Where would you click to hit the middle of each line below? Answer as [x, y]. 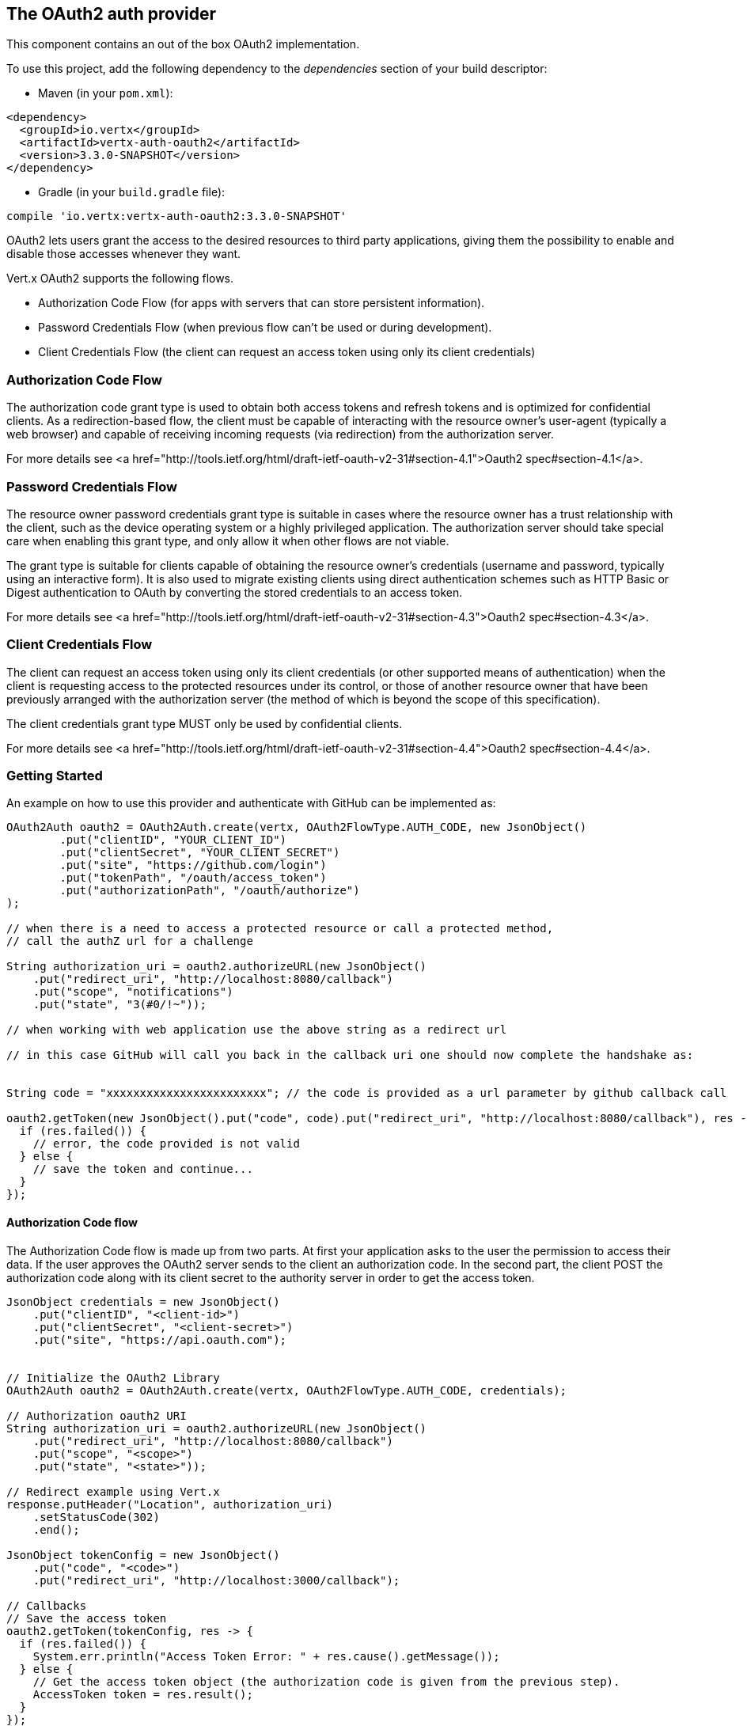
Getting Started [55, 776]
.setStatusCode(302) [96, 1517]
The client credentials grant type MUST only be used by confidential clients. [205, 723]
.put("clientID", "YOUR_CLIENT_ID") [173, 840]
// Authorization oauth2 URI [97, 1415]
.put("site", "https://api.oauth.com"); [160, 1339]
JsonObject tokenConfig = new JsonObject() [143, 1555]
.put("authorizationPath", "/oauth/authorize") [210, 891]
